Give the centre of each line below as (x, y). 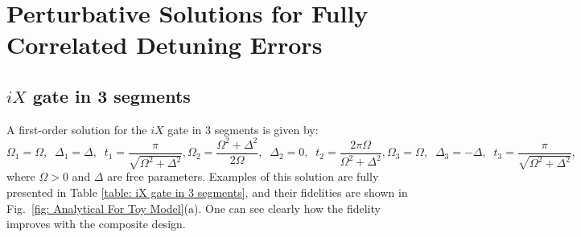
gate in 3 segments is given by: (243, 129)
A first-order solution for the (77, 129)
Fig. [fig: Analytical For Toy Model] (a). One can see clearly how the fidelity (194, 208)
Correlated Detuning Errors (165, 45)
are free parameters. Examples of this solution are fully (243, 176)
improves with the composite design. (96, 224)
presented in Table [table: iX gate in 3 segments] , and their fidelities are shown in (207, 192)
